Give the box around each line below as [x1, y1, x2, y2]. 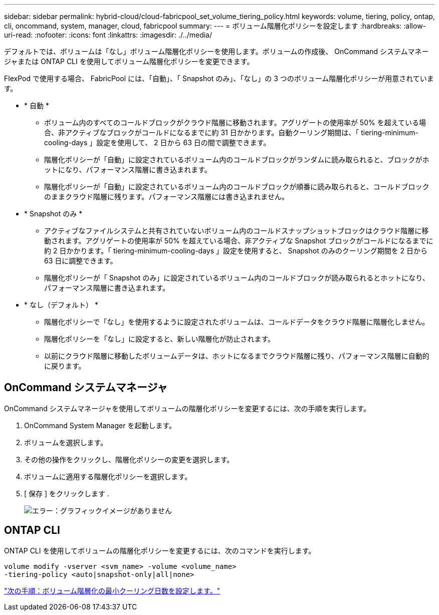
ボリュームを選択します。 [24, 438, 108, 447]
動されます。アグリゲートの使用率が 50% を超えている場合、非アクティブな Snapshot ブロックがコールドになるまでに [44, 236, 433, 245]
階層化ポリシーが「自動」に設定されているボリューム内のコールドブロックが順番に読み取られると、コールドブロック [44, 182, 429, 191]
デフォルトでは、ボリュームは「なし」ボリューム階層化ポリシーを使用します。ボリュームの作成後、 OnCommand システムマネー [4, 47, 429, 56]
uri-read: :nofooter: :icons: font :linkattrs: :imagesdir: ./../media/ [4, 31, 212, 39]
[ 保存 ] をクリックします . [24, 489, 109, 498]
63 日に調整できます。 [44, 256, 117, 265]
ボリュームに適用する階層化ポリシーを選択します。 [24, 472, 192, 481]
